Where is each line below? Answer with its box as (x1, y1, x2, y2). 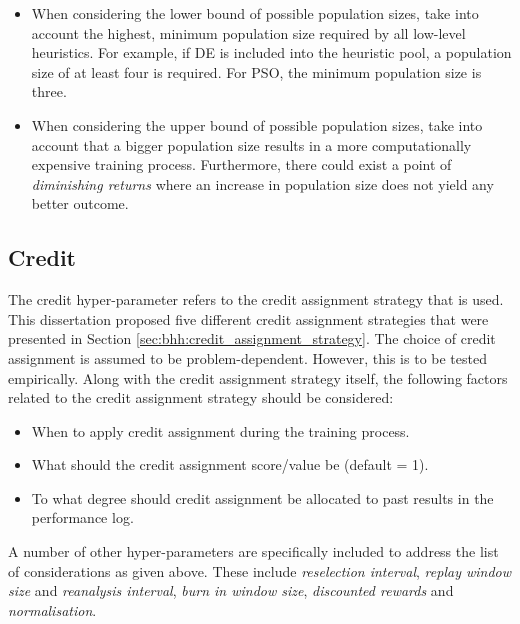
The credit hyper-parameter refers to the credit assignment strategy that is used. (8, 289, 504, 310)
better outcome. (31, 193, 129, 214)
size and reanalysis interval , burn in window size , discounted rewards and (8, 580, 454, 601)
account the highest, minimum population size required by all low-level (31, 22, 466, 43)
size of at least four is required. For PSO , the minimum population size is (31, 61, 482, 82)
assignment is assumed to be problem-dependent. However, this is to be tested (8, 347, 487, 368)
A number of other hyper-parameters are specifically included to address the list (8, 541, 499, 562)
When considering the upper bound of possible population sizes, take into (31, 114, 483, 135)
